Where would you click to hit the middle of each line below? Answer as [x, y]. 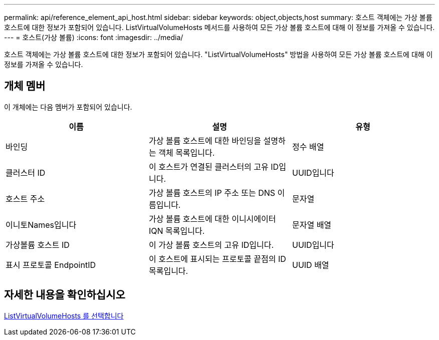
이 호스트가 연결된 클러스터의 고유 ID [214, 166]
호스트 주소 [25, 199]
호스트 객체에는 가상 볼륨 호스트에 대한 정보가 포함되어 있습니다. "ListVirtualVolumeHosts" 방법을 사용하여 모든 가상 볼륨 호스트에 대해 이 [218, 54]
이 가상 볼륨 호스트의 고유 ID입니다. [211, 245]
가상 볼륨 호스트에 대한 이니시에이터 [212, 219]
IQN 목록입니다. [177, 231]
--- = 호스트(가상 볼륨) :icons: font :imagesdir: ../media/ [94, 37]
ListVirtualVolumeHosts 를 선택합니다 [64, 315]
